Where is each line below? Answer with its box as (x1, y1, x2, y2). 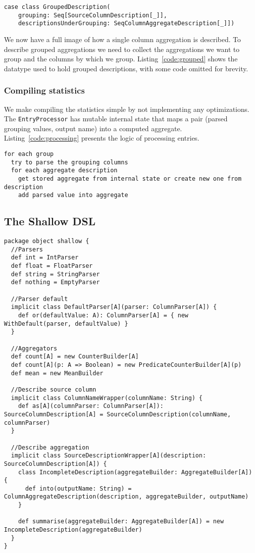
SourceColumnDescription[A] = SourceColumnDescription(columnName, (4, 410, 231, 418)
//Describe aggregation (11, 444, 89, 451)
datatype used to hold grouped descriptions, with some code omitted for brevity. (4, 63, 248, 73)
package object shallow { (4, 238, 89, 245)
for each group (4, 151, 54, 157)
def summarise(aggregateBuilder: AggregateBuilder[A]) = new (18, 518, 224, 525)
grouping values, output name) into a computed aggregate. (4, 123, 182, 133)
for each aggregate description (11, 167, 118, 174)
